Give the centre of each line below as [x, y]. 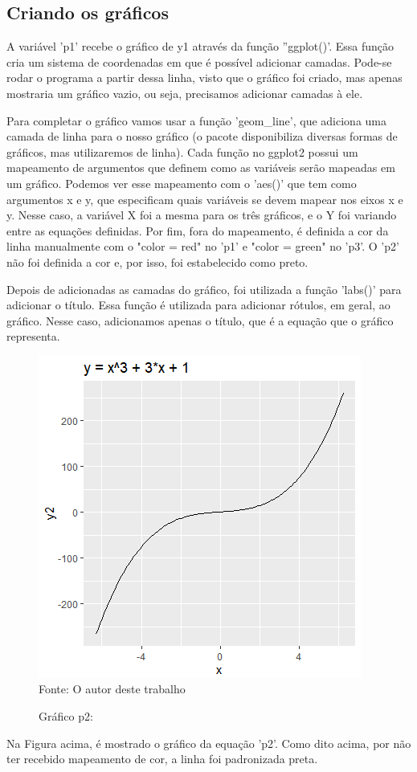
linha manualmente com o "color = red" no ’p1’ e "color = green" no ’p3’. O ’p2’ [203, 246]
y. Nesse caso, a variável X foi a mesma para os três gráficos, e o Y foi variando [202, 215]
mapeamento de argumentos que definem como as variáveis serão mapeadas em [201, 167]
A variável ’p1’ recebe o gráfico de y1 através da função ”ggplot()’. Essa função [200, 46]
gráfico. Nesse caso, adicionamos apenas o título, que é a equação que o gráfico [200, 320]
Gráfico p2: [66, 716]
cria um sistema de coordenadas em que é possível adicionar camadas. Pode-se [199, 61]
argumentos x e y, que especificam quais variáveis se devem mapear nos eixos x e [205, 199]
